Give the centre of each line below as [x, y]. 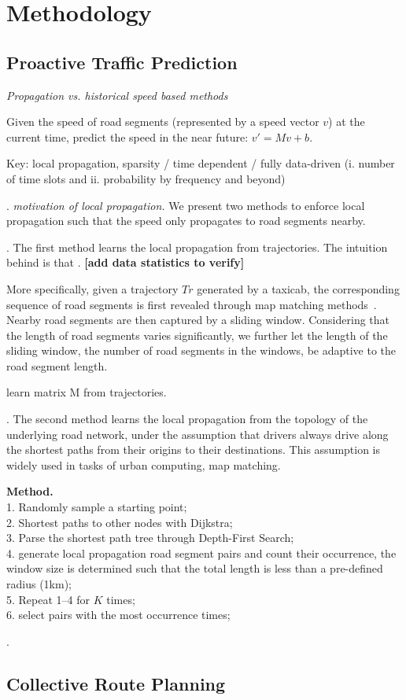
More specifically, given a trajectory [92, 288]
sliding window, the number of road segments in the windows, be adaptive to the [201, 350]
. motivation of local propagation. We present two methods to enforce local [186, 205]
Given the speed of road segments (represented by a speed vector [163, 122]
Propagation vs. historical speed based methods [117, 95]
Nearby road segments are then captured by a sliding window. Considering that [198, 320]
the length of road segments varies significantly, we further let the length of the [197, 335]
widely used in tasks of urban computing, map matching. [144, 464]
